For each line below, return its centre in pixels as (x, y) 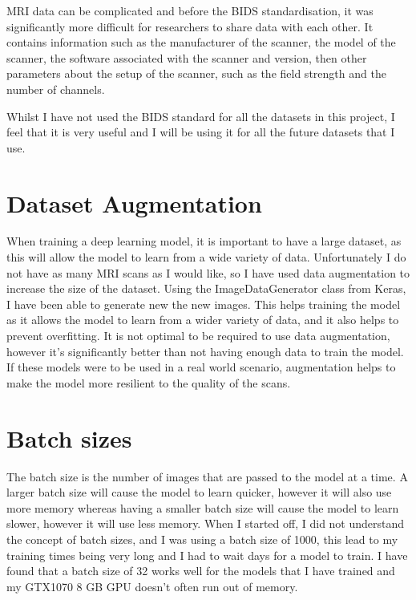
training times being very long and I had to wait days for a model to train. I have (207, 555)
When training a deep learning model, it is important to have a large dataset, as (204, 241)
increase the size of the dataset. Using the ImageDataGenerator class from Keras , (206, 288)
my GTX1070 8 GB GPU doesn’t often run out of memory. (152, 586)
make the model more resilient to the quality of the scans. (149, 382)
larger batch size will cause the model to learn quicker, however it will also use (199, 492)
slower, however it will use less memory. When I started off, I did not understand (206, 523)
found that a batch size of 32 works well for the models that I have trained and (201, 571)
